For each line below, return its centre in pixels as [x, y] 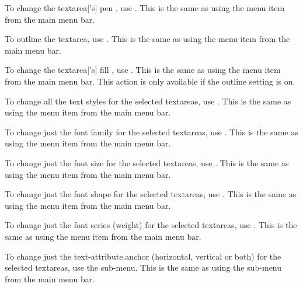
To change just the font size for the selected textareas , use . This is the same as [147, 162]
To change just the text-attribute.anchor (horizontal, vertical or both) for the [143, 256]
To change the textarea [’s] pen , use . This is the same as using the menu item [145, 8]
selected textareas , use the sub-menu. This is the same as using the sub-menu [143, 267]
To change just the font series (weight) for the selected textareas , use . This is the [151, 225]
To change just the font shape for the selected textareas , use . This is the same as [151, 194]
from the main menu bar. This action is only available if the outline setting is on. [150, 81]
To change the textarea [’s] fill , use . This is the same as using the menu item [143, 70]
